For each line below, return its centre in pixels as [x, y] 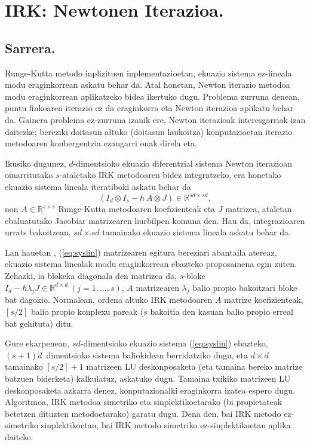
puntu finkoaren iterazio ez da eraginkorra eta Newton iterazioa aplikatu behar [149, 108]
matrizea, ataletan [259, 209]
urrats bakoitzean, [38, 232]
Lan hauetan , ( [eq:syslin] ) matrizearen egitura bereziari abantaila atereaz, [141, 252]
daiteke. [19, 436]
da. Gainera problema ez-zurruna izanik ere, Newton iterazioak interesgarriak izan [155, 119]
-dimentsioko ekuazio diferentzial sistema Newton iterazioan [182, 163]
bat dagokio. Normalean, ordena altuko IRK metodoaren [109, 300]
